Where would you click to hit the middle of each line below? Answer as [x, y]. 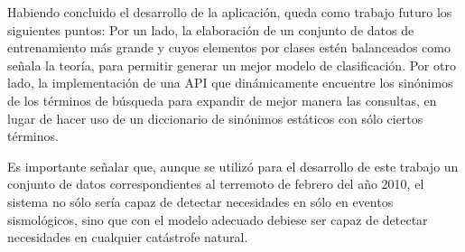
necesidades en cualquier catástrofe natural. [128, 237]
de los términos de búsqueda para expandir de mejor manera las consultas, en [222, 100]
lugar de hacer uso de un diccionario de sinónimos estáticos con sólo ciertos [215, 118]
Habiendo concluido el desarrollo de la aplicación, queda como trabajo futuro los [230, 12]
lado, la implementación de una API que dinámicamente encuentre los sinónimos [230, 83]
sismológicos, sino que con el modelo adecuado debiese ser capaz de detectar [218, 219]
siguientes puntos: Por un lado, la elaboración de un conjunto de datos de [211, 29]
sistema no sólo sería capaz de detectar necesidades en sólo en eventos [200, 201]
